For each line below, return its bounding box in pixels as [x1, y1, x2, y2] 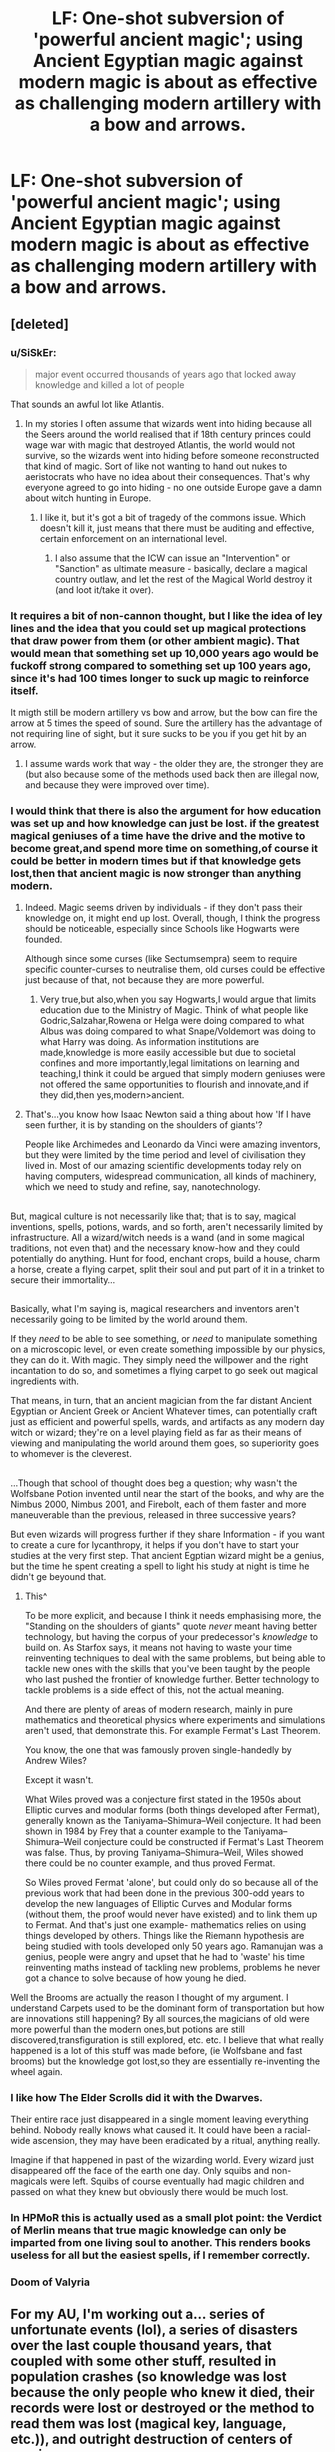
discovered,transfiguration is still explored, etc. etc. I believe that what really [10, 2033, 325, 2046]
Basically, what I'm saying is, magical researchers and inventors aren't [10, 1303, 300, 1315]
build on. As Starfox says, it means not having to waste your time [24, 1641, 293, 1653]
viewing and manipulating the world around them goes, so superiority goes [10, 1437, 320, 1449]
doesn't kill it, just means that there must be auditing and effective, [39, 522, 315, 534]
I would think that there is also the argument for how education [10, 804, 322, 818]
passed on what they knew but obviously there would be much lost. [10, 2185, 289, 2197]
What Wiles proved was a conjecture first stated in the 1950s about [24, 1793, 302, 1805]
